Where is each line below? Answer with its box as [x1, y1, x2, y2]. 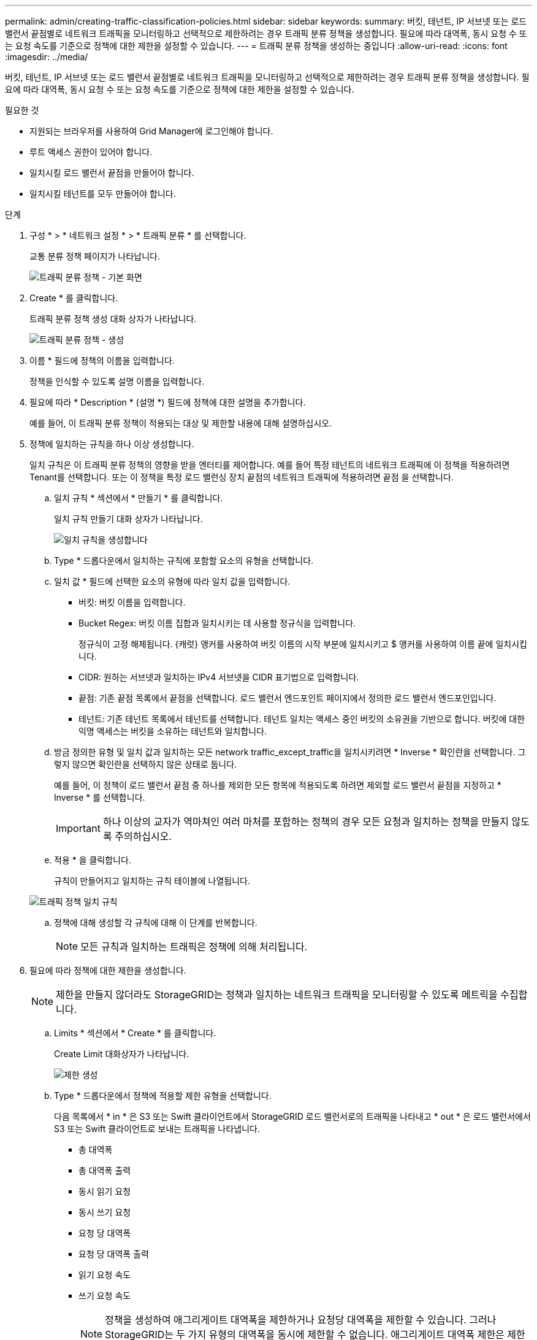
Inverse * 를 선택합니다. [54, 792, 145, 803]
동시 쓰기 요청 [78, 1207, 131, 1217]
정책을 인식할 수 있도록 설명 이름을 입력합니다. [29, 376, 205, 387]
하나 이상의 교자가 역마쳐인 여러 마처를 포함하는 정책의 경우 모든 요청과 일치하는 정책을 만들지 [102, 815, 509, 828]
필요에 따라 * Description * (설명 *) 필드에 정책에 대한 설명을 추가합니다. [29, 397, 306, 407]
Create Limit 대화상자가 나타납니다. [54, 1049, 189, 1059]
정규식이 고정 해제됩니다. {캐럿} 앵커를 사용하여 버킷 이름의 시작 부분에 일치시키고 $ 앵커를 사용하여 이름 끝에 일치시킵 [78, 639, 527, 649]
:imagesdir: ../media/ [5, 52, 88, 62]
